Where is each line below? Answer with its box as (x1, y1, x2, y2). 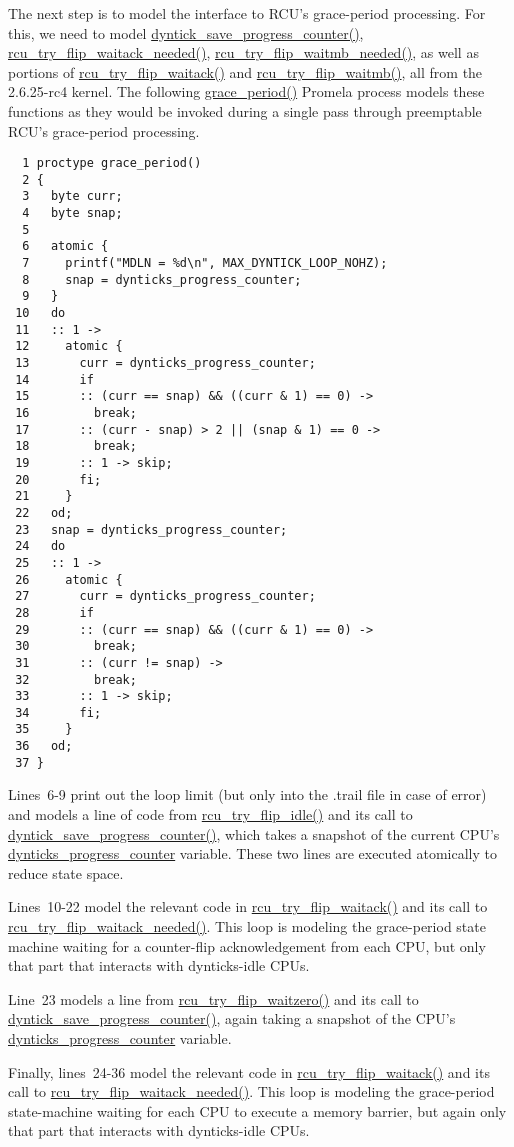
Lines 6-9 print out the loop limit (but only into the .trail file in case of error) (8, 784, 487, 805)
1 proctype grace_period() (22, 156, 202, 171)
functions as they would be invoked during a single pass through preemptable (8, 100, 482, 121)
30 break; (15, 639, 137, 654)
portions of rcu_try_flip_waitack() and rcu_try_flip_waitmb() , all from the (8, 61, 483, 82)
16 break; (15, 406, 137, 420)
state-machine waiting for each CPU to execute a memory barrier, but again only (8, 1100, 507, 1121)
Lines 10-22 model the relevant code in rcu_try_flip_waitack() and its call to (8, 896, 488, 917)
